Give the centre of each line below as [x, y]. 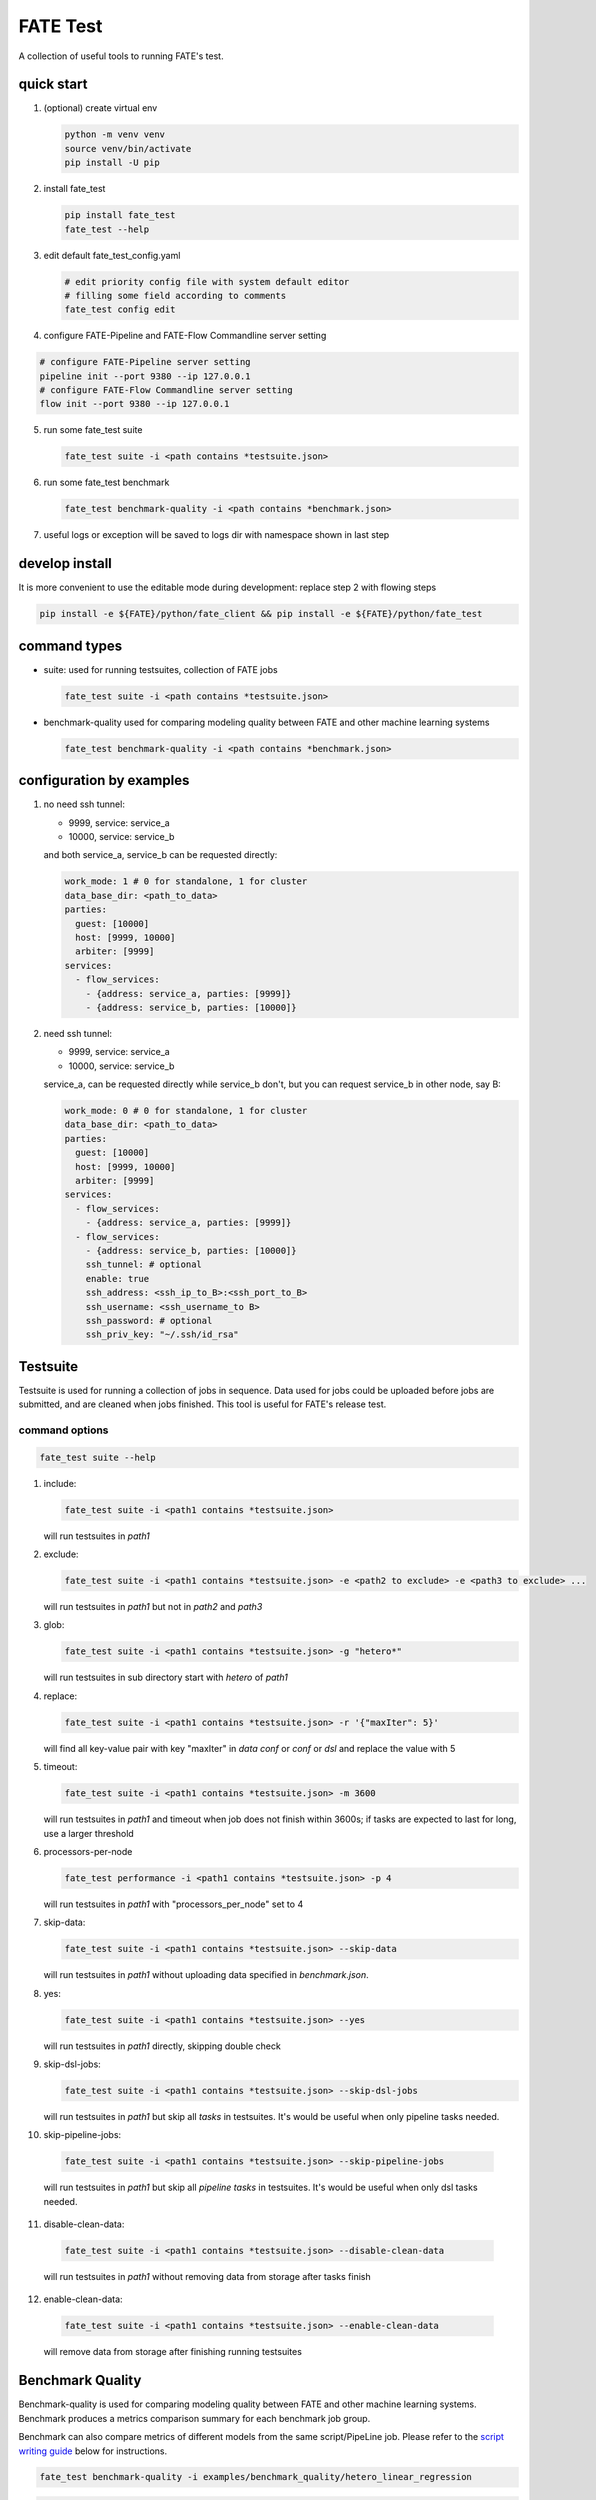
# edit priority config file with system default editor [207, 281]
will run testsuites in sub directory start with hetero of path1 [166, 1677]
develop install [65, 563]
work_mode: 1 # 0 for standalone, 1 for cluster [186, 881]
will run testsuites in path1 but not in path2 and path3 [153, 1607]
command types [70, 645]
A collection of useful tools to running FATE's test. [121, 56]
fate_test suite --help [98, 1457]
